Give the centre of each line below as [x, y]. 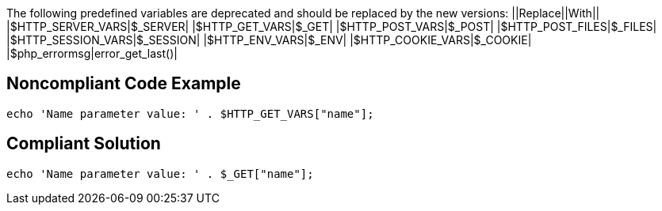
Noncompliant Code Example [124, 84]
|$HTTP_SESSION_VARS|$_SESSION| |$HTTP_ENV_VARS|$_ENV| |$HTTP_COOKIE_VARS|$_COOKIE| [269, 40]
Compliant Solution [84, 144]
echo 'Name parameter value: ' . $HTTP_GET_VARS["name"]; [190, 113]
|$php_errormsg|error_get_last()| [92, 53]
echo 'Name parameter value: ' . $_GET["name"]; [160, 173]
